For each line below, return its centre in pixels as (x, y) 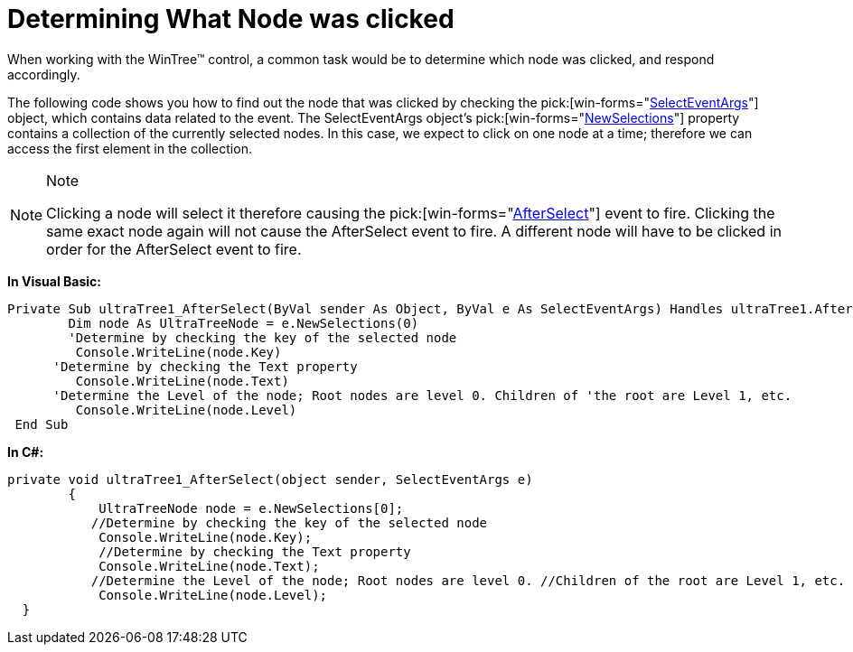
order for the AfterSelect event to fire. (174, 249)
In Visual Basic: (54, 281)
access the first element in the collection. (130, 148)
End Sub (42, 424)
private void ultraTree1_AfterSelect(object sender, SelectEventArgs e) (270, 479)
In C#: (26, 452)
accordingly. (44, 74)
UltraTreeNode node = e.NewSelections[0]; (251, 508)
